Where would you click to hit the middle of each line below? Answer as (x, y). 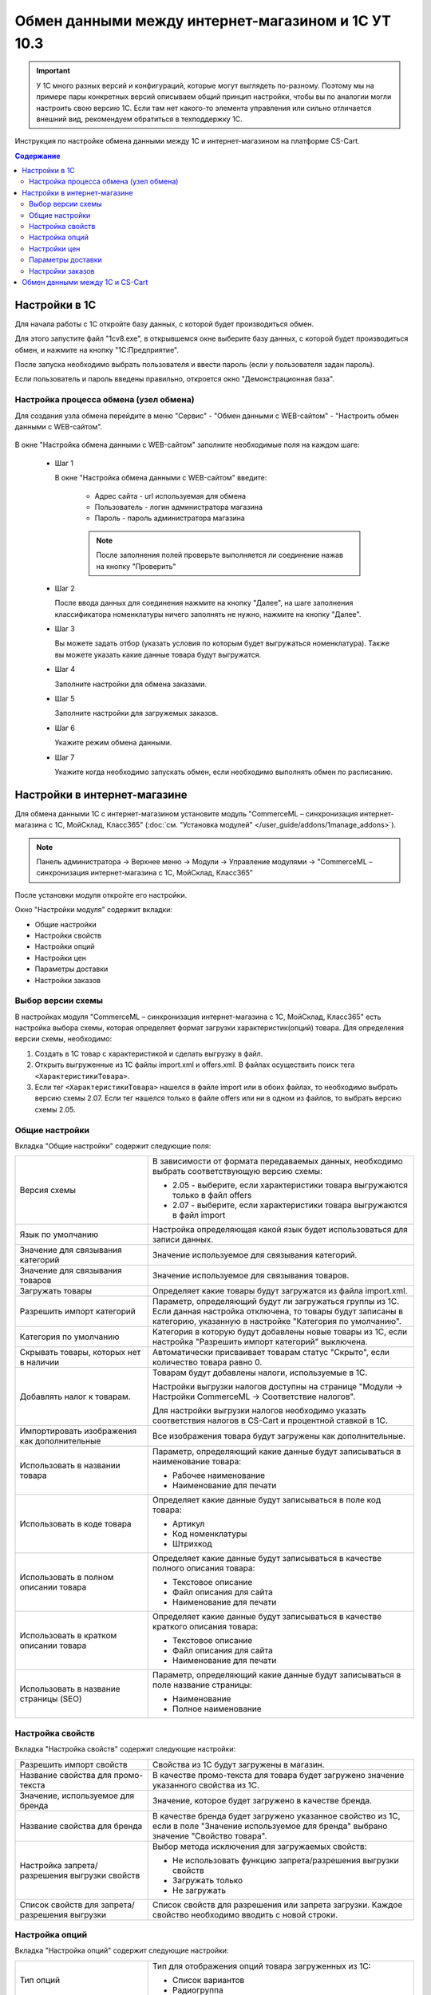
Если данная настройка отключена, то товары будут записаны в (277, 1311)
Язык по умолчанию (59, 1235)
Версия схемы (47, 1191)
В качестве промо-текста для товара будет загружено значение (278, 1775)
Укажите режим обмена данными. (113, 743)
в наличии (40, 1362)
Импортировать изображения (78, 1431)
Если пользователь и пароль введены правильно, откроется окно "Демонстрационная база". (175, 379)
